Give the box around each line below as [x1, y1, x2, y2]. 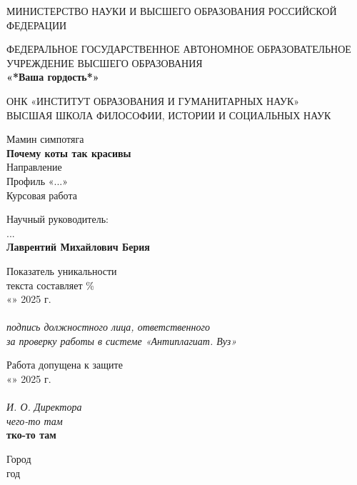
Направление [6, 159, 62, 174]
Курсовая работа [6, 187, 77, 202]
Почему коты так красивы [6, 145, 131, 160]
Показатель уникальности [6, 263, 117, 278]
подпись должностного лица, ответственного [6, 319, 210, 334]
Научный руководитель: [6, 211, 109, 226]
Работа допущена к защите [6, 357, 123, 372]
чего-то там [6, 413, 63, 428]
